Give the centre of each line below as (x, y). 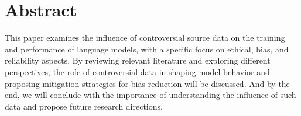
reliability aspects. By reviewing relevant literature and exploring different (138, 60)
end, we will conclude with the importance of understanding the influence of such (150, 95)
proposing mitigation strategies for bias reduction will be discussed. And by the (147, 83)
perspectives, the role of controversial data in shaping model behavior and (137, 71)
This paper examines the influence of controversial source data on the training (145, 38)
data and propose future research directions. (84, 106)
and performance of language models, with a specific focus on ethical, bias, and (147, 49)
